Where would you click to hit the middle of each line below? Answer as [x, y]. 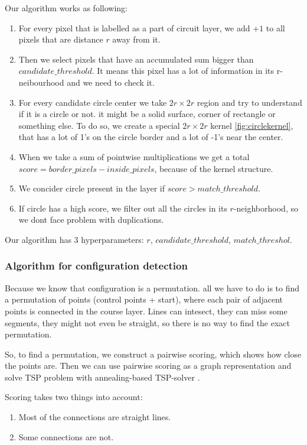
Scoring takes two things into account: [74, 397]
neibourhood [41, 82]
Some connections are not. [66, 436]
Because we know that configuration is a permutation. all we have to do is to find [152, 288]
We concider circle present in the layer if [92, 188]
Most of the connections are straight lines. [95, 417]
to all [275, 27]
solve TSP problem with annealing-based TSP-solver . [102, 377]
